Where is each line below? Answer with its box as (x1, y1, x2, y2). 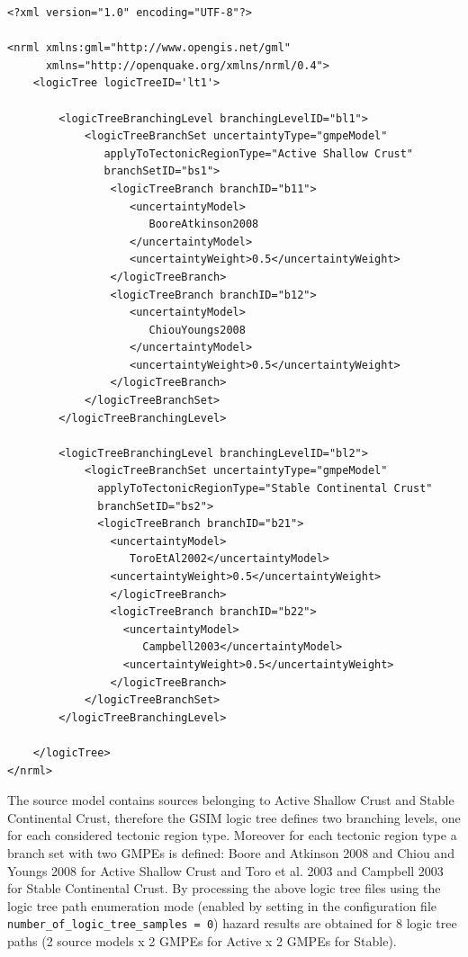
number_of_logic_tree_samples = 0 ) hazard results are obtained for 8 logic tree (7, 914, 457, 933)
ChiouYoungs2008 (148, 323, 246, 336)
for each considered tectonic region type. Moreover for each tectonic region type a (7, 826, 457, 845)
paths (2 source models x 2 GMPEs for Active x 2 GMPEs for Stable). (7, 931, 397, 950)
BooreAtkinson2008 (148, 218, 259, 231)
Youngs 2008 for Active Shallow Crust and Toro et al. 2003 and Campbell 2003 (7, 861, 444, 880)
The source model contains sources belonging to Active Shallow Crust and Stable (7, 791, 454, 809)
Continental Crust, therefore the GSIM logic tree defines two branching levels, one (7, 808, 461, 827)
